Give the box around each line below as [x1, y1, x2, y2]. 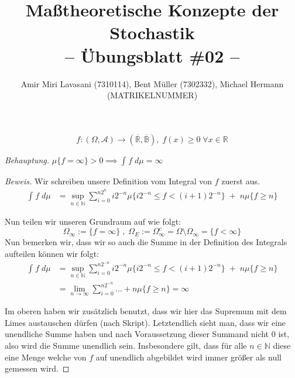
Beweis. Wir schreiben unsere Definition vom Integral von [5, 175, 212, 187]
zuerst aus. [221, 175, 260, 187]
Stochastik [109, 20, 195, 44]
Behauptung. [5, 153, 50, 166]
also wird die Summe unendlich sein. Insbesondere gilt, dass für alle [5, 339, 247, 352]
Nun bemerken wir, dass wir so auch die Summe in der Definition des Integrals [5, 236, 287, 248]
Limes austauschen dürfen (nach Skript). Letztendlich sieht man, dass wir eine [5, 316, 286, 328]
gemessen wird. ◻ [5, 362, 70, 374]
